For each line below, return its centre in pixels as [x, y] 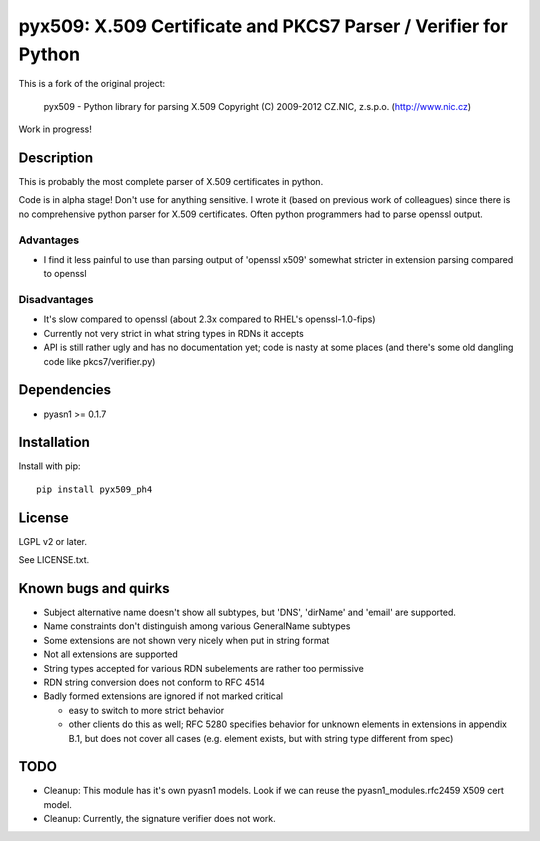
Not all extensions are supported [111, 654]
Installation [54, 442]
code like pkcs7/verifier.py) [99, 361]
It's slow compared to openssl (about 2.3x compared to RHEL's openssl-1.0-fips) [209, 319]
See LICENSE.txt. [54, 560]
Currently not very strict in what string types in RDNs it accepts [173, 333]
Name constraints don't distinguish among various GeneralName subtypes [197, 626]
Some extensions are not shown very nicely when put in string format [186, 640]
